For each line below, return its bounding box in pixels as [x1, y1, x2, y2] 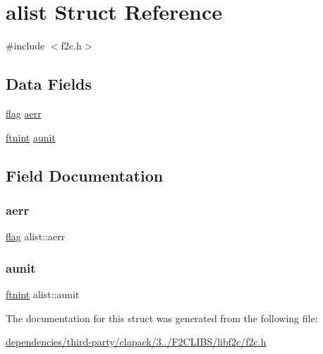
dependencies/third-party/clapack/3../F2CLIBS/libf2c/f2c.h [6, 334, 267, 349]
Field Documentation [6, 164, 164, 186]
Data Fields [6, 73, 92, 95]
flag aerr [6, 105, 42, 120]
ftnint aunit [6, 129, 56, 144]
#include [6, 38, 45, 53]
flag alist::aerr [6, 229, 66, 244]
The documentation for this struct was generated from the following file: [6, 310, 318, 325]
